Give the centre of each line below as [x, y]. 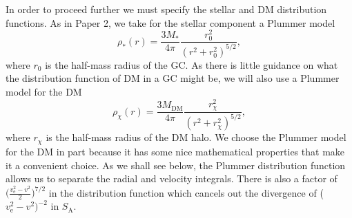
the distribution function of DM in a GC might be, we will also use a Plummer [173, 78]
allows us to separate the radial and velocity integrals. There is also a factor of [172, 178]
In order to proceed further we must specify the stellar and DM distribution [166, 9]
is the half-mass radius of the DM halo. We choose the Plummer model [196, 137]
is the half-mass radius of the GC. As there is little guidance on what [192, 64]
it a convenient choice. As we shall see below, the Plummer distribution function [176, 165]
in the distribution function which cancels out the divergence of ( [186, 192]
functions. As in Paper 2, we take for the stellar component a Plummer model [170, 22]
